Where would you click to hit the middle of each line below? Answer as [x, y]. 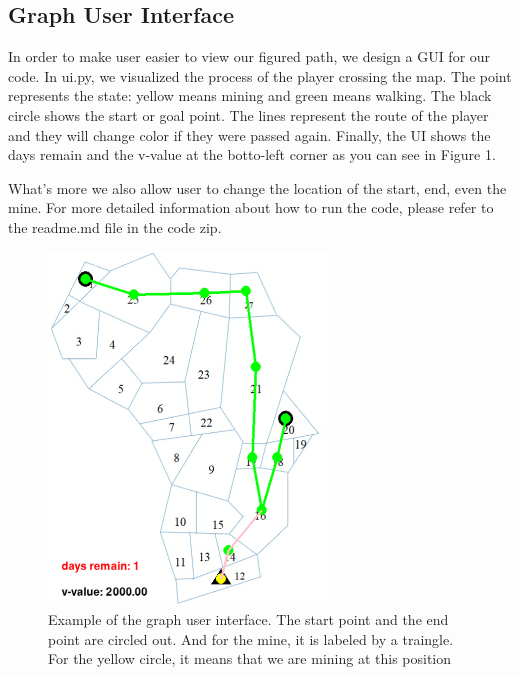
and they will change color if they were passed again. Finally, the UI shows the [249, 134]
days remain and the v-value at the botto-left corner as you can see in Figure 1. [252, 154]
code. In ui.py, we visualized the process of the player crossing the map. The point [260, 75]
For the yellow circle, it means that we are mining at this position [250, 658]
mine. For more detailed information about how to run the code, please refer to [251, 207]
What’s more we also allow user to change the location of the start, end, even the [257, 187]
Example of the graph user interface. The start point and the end [248, 619]
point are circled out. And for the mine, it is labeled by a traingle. [251, 638]
